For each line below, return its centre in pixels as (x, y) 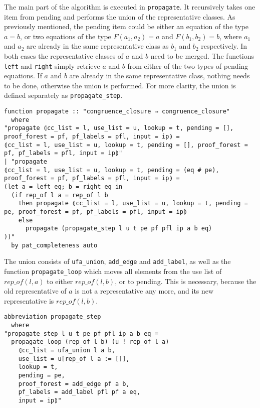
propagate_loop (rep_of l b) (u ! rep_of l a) (90, 342)
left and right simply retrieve (52, 65)
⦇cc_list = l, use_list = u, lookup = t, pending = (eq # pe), (112, 170)
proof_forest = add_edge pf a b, (74, 384)
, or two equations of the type (66, 36)
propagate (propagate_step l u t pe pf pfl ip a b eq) (119, 229)
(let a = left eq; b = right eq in (63, 187)
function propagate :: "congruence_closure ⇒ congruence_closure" (117, 112)
